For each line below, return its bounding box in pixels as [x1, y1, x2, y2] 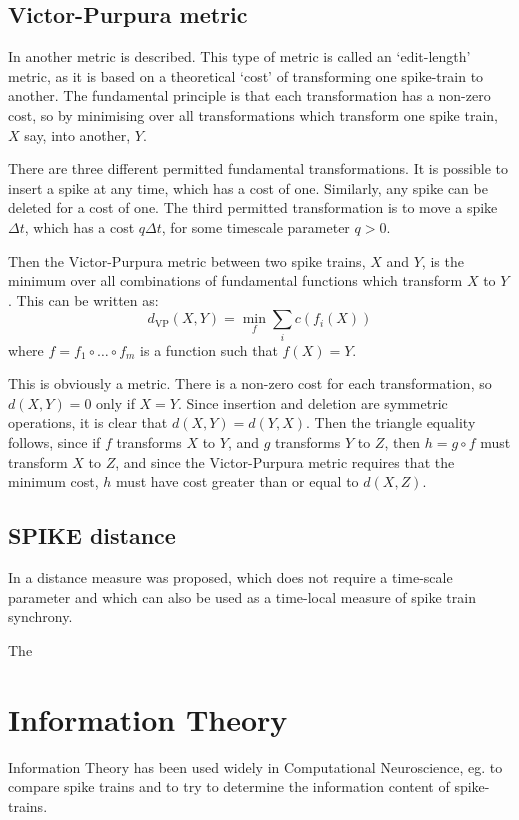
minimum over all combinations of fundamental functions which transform [8, 270, 463, 291]
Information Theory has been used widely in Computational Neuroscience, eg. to [8, 756, 503, 777]
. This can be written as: [8, 289, 159, 310]
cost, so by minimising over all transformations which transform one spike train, [8, 104, 498, 125]
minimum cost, [8, 471, 99, 492]
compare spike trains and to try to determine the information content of [8, 776, 450, 797]
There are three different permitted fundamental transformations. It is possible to [8, 158, 508, 179]
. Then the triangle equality [306, 412, 476, 433]
